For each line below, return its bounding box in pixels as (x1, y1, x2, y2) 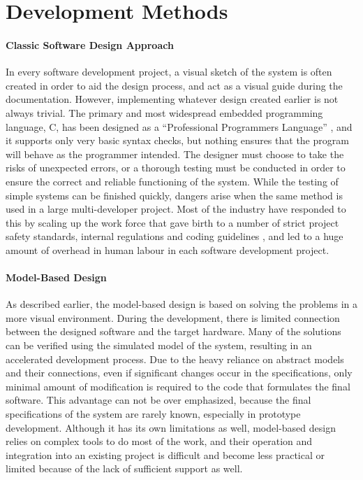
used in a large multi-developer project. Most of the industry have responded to (6, 202, 346, 216)
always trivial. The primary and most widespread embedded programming (6, 105, 323, 120)
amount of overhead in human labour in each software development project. (6, 242, 329, 257)
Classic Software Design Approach (6, 37, 174, 52)
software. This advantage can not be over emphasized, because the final (6, 393, 311, 407)
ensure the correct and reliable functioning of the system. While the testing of (6, 174, 339, 188)
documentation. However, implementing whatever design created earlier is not (6, 92, 339, 106)
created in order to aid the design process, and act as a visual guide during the (6, 78, 343, 92)
